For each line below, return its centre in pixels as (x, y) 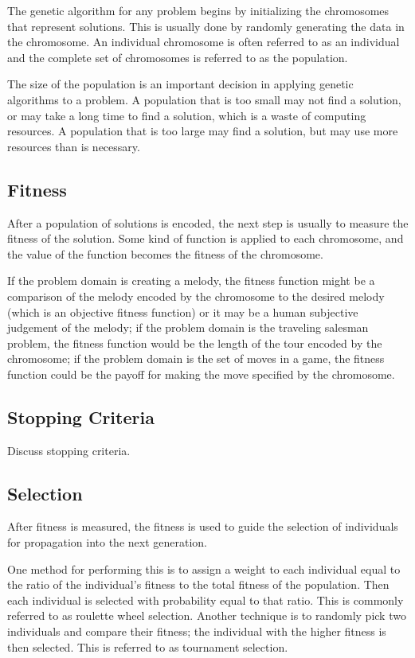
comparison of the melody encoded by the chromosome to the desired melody (196, 296)
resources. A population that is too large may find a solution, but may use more (203, 131)
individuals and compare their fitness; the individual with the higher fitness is (197, 631)
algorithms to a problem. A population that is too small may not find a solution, (204, 99)
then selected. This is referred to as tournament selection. (148, 646)
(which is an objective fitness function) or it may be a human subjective (183, 311)
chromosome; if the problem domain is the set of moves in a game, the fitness (196, 358)
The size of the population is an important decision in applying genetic (180, 84)
